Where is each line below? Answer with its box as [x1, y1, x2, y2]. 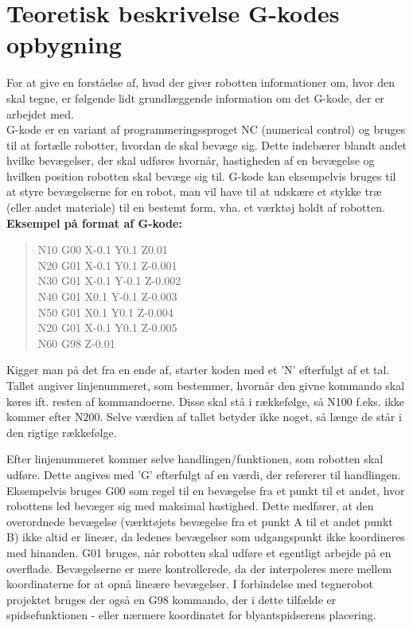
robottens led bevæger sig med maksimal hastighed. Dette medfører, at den [6, 497, 374, 514]
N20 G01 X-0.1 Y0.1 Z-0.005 [37, 319, 177, 336]
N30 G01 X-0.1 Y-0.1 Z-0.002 [37, 272, 181, 289]
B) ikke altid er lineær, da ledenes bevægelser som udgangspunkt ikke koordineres [6, 529, 405, 545]
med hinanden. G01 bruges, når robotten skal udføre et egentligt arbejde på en [6, 544, 392, 560]
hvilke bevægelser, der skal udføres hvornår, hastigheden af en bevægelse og [6, 152, 375, 169]
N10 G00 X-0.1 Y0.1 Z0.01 [37, 241, 168, 258]
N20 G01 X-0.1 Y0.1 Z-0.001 [37, 256, 177, 273]
